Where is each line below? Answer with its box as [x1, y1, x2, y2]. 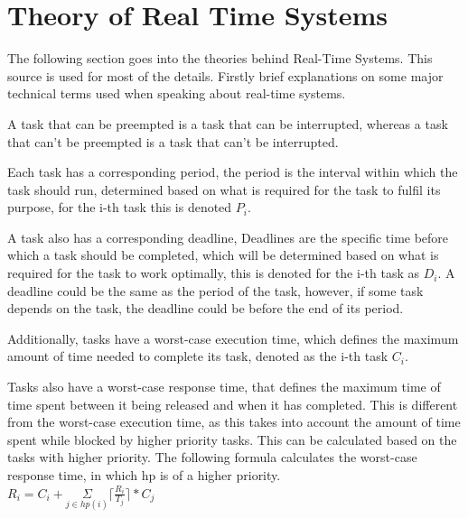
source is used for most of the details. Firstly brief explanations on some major [7, 66, 444, 85]
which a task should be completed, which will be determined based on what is [7, 245, 439, 264]
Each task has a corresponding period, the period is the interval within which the [7, 162, 458, 181]
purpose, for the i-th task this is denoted [7, 198, 232, 217]
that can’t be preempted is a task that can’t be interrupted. [7, 132, 339, 151]
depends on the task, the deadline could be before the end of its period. [7, 299, 404, 318]
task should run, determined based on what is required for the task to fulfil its [7, 180, 441, 199]
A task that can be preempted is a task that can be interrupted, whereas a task [7, 114, 448, 133]
